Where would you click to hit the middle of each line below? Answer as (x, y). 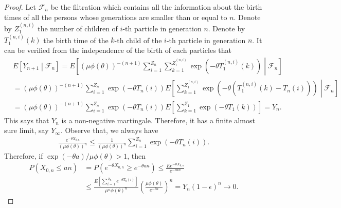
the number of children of (78, 28)
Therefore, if (24, 156)
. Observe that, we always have (109, 130)
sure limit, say (26, 130)
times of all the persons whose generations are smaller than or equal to (116, 17)
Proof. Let (20, 7)
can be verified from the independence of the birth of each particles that (118, 50)
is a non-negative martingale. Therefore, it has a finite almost (158, 120)
